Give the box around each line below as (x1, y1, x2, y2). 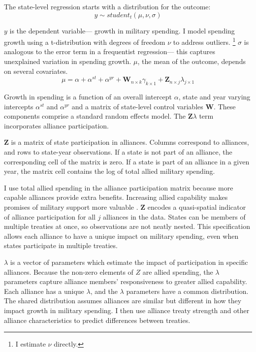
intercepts (4, 101, 33, 111)
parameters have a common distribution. (126, 286, 249, 296)
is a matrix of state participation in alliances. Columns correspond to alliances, (11, 137, 249, 147)
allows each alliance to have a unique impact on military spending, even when (4, 230, 239, 241)
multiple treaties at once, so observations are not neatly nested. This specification (4, 221, 250, 231)
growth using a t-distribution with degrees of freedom (4, 36, 165, 47)
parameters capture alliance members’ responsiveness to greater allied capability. (4, 276, 247, 287)
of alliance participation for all (4, 211, 96, 222)
